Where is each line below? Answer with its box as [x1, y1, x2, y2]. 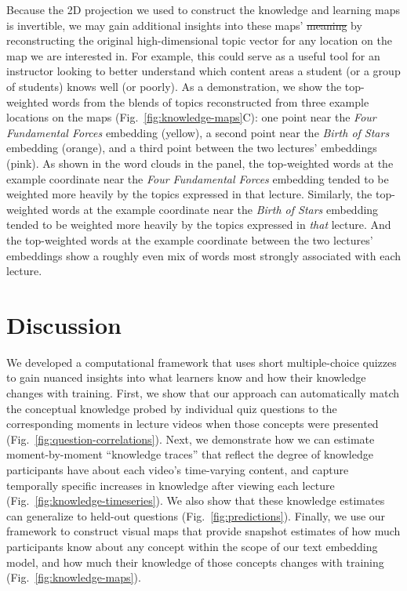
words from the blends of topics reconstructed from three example [52, 93, 369, 110]
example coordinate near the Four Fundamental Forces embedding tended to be [6, 170, 389, 187]
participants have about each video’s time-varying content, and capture [6, 461, 349, 477]
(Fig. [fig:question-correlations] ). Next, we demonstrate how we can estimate [6, 430, 375, 447]
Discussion [6, 308, 122, 340]
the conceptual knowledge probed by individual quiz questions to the [6, 400, 337, 416]
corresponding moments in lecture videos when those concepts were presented [6, 415, 379, 432]
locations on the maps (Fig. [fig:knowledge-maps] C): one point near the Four [6, 109, 376, 125]
